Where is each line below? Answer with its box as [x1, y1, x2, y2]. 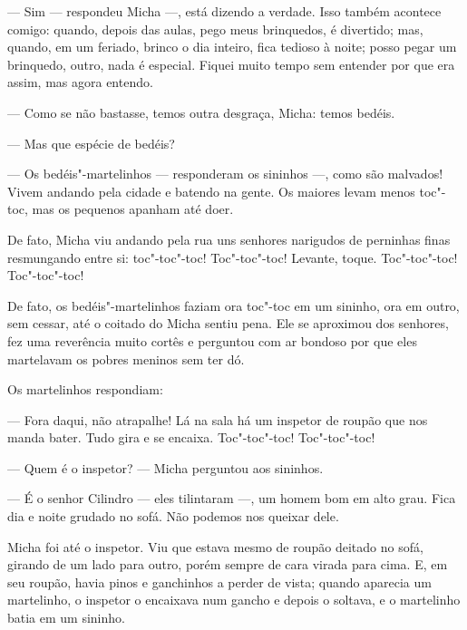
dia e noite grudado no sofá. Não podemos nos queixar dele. [7, 507, 339, 526]
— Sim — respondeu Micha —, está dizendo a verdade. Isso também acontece [7, 2, 442, 20]
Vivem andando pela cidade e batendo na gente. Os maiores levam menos [7, 181, 415, 200]
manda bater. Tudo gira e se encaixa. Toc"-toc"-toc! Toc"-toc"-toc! [7, 428, 375, 447]
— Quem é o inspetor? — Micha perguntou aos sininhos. [7, 458, 324, 477]
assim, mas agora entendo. [7, 73, 153, 92]
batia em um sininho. [7, 608, 125, 627]
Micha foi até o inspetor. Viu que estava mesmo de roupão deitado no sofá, [7, 537, 423, 556]
